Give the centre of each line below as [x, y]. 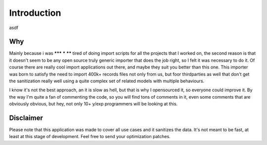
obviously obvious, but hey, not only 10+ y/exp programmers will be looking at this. [93, 104]
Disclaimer [26, 118]
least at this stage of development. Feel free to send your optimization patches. [90, 137]
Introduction [35, 13]
